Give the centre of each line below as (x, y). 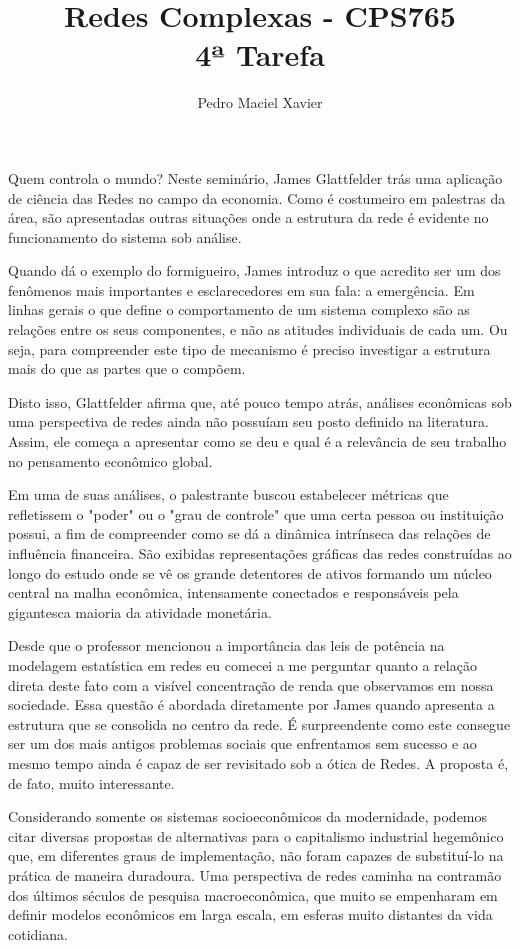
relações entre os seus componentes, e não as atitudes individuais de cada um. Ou (258, 329)
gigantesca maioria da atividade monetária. (140, 611)
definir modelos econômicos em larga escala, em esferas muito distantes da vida (250, 914)
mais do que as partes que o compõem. (127, 368)
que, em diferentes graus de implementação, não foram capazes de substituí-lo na (256, 855)
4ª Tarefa (260, 54)
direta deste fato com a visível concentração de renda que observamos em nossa (251, 684)
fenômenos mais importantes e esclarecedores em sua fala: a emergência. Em (241, 289)
